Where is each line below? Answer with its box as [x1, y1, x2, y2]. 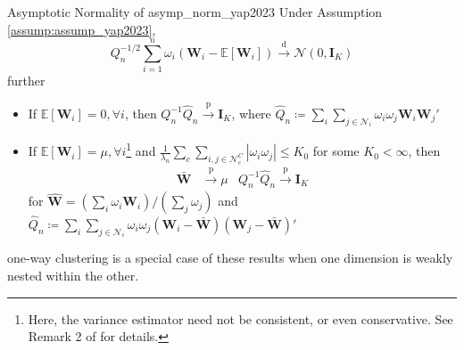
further [7, 71, 46, 90]
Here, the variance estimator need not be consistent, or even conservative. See [28, 309, 453, 328]
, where [231, 103, 271, 122]
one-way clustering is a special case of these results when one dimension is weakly [7, 248, 453, 267]
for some [312, 142, 360, 160]
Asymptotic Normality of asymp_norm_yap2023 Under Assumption [7, 3, 383, 20]
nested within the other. [7, 266, 139, 285]
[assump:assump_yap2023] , [7, 20, 156, 38]
